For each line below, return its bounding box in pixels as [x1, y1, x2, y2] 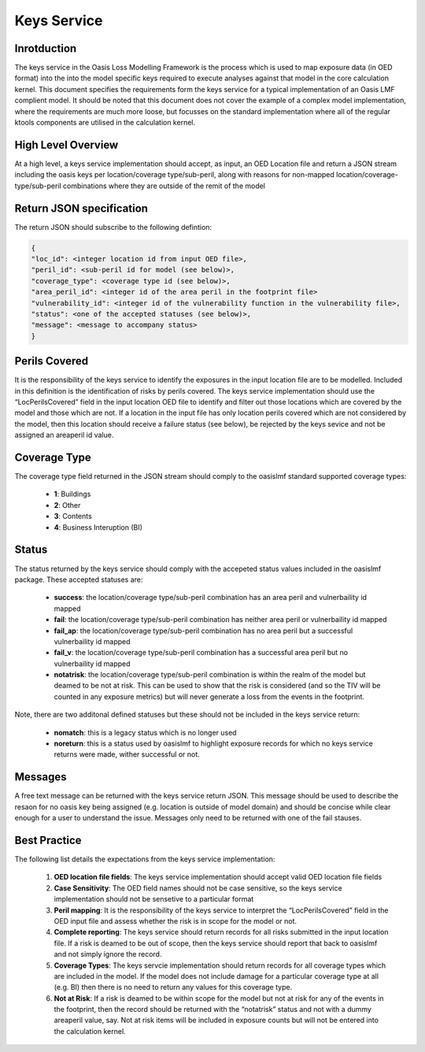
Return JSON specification [14, 202, 149, 215]
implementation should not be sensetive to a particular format [54, 895, 254, 904]
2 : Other [54, 500, 81, 509]
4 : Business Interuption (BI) [54, 522, 143, 532]
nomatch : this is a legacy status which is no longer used [54, 728, 237, 737]
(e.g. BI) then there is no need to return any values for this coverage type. [54, 983, 293, 992]
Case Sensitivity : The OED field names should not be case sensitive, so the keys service [54, 883, 342, 893]
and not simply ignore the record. [54, 950, 162, 959]
